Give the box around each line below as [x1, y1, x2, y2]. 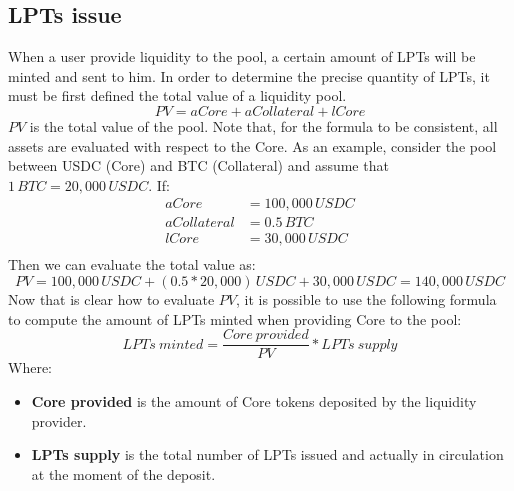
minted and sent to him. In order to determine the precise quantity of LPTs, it [8, 65, 490, 86]
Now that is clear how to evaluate [8, 289, 215, 310]
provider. [31, 410, 87, 431]
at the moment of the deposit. [31, 463, 216, 484]
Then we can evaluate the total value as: [8, 254, 256, 275]
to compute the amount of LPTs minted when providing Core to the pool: [8, 308, 462, 329]
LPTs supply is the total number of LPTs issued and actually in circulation [31, 444, 504, 465]
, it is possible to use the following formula [236, 289, 497, 310]
